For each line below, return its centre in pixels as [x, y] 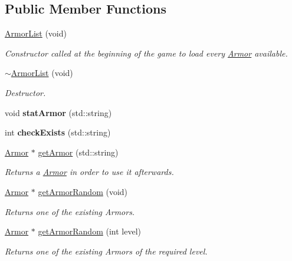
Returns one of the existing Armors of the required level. [106, 251]
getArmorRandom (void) [83, 191]
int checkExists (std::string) [58, 132]
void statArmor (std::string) [58, 112]
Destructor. [25, 92]
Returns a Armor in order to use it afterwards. [89, 172]
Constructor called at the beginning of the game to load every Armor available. [146, 53]
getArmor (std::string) [78, 152]
